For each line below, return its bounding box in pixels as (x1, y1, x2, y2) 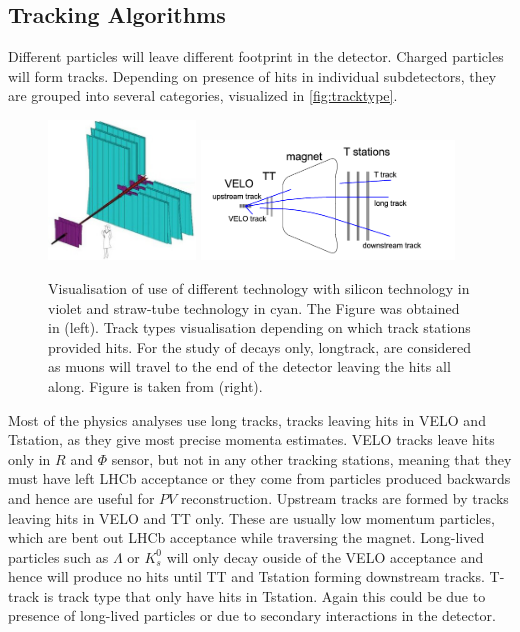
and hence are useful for (8, 487, 155, 508)
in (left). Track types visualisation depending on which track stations (48, 317, 471, 338)
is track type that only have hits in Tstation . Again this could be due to (43, 585, 486, 606)
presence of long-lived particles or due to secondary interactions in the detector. (8, 605, 496, 626)
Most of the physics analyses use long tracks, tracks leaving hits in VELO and (8, 409, 486, 430)
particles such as (8, 546, 109, 567)
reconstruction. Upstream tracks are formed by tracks (180, 487, 509, 508)
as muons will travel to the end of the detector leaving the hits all (48, 356, 451, 377)
